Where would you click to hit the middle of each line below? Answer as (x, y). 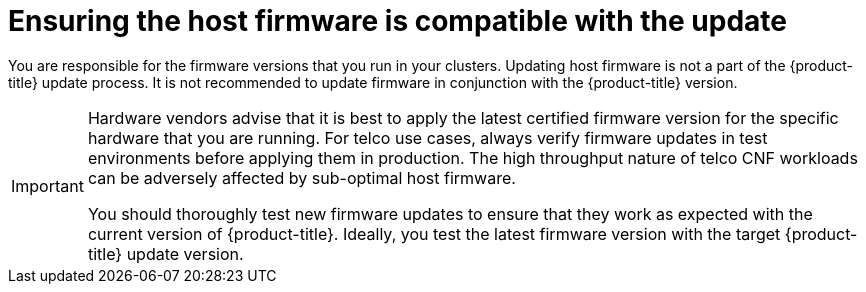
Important (47, 185)
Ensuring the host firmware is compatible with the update (397, 21)
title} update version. (165, 253)
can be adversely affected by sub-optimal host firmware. (301, 177)
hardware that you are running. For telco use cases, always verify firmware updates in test (427, 137)
